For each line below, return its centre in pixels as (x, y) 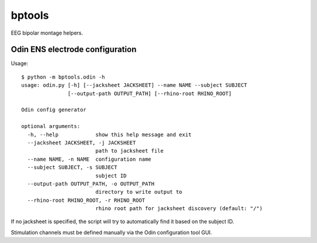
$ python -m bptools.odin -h (63, 77)
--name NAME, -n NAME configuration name (90, 159)
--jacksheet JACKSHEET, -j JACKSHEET (82, 143)
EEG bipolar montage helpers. (47, 33)
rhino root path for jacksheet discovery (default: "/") (179, 209)
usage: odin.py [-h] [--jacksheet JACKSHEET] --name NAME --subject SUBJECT (134, 85)
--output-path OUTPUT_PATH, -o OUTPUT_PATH (91, 184)
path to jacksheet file (129, 151)
